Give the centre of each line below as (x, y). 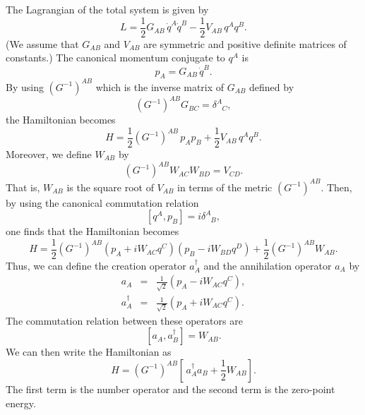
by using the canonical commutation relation (102, 202)
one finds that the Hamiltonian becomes (92, 231)
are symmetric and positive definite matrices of (245, 43)
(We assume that (42, 43)
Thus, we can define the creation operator (96, 265)
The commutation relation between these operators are (124, 320)
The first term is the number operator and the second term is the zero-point (170, 389)
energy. (21, 403)
